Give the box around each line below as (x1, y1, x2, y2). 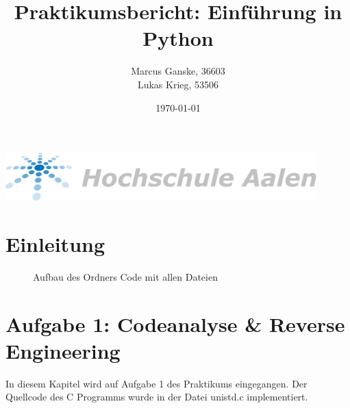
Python (142, 24, 214, 52)
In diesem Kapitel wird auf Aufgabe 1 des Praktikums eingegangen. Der (5, 376, 308, 390)
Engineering (5, 336, 121, 364)
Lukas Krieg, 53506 (137, 77, 219, 91)
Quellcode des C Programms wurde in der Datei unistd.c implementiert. (5, 390, 308, 404)
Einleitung (5, 229, 105, 257)
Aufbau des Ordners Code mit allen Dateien (33, 269, 218, 283)
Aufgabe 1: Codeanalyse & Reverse (5, 309, 345, 337)
